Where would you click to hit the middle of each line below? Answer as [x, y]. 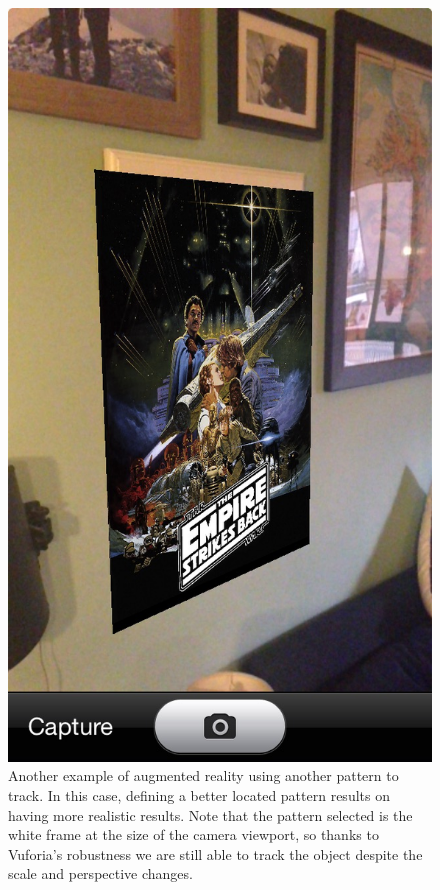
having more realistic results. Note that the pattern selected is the [210, 814]
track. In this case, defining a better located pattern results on [199, 794]
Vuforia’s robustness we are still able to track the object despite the [215, 853]
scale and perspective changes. [100, 873]
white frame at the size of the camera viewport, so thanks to [193, 834]
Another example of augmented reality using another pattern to [203, 775]
